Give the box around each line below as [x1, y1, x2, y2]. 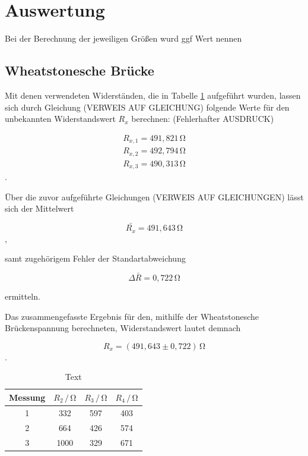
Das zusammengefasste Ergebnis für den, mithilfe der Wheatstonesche [5, 310, 259, 322]
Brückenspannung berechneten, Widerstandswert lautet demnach [5, 322, 241, 334]
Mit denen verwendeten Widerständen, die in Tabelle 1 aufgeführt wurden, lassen [5, 89, 301, 101]
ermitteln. [5, 290, 40, 303]
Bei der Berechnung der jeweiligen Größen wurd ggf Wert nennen [5, 32, 242, 45]
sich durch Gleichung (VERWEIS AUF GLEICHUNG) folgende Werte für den [5, 100, 290, 113]
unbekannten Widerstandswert [5, 112, 116, 125]
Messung [9, 391, 46, 403]
